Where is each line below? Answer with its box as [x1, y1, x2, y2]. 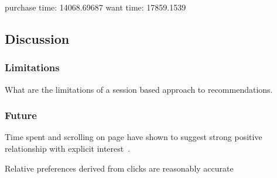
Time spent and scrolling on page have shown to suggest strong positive [5, 131, 262, 143]
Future [5, 108, 37, 123]
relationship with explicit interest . [5, 142, 131, 154]
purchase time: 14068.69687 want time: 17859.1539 [5, 1, 186, 13]
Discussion [5, 29, 70, 47]
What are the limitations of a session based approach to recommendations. [5, 83, 273, 95]
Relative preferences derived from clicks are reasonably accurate [5, 162, 234, 174]
